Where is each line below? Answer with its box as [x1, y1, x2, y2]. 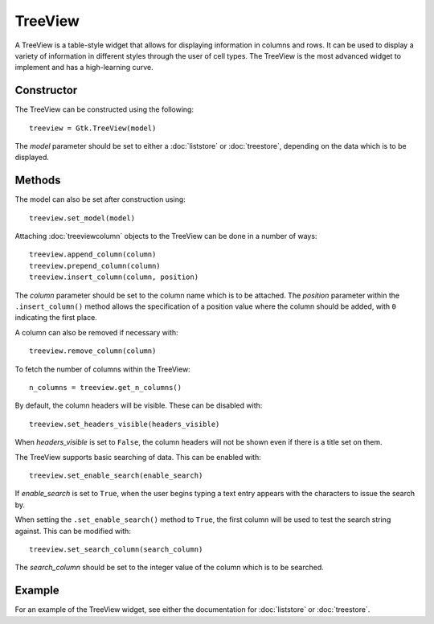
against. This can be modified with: [14, 526, 132, 536]
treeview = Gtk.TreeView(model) [29, 123, 157, 133]
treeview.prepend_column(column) [29, 261, 161, 270]
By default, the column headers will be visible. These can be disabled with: [14, 400, 263, 410]
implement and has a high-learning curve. [14, 63, 154, 72]
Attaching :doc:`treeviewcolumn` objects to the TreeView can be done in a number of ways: [14, 232, 317, 241]
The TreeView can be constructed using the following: [14, 105, 194, 114]
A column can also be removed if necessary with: [14, 327, 178, 337]
